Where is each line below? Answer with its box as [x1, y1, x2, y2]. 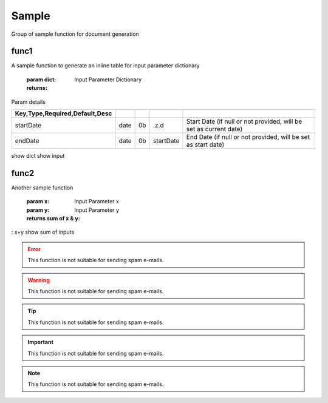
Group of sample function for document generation [11, 30, 139, 38]
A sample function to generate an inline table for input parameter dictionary [11, 62, 200, 69]
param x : [26, 198, 50, 205]
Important [27, 339, 54, 346]
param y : [26, 206, 50, 214]
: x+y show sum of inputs [11, 228, 75, 236]
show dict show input [11, 152, 65, 160]
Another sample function [11, 184, 73, 191]
